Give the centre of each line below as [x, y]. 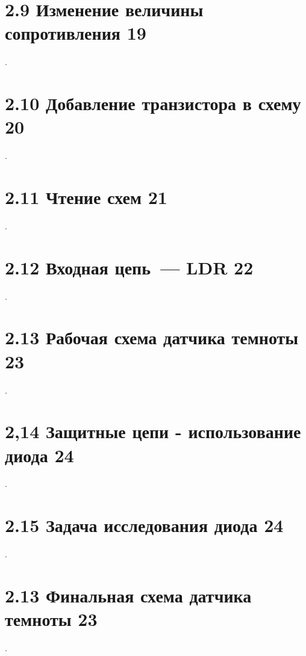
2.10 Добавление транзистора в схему [153, 103]
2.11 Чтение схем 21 [86, 197]
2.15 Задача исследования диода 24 [144, 525]
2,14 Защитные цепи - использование [153, 431]
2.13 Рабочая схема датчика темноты [152, 337]
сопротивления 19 [76, 33]
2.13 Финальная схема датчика [128, 595]
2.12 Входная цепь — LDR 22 [129, 267]
